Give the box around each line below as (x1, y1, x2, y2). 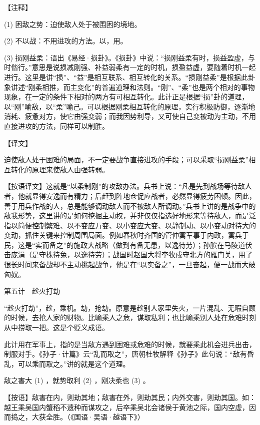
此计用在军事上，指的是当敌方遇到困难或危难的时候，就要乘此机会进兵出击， (4, 339, 256, 349)
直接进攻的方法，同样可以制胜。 (4, 120, 109, 131)
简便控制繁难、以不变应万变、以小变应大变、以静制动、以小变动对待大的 (17, 220, 256, 230)
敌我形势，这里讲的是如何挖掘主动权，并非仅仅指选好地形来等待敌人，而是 (4, 210, 249, 221)
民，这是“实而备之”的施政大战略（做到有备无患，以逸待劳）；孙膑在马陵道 (4, 239, 245, 250)
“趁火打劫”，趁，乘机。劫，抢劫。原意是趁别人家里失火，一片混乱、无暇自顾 (4, 302, 256, 313)
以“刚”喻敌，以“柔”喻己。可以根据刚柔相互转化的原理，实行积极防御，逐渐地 (4, 101, 255, 111)
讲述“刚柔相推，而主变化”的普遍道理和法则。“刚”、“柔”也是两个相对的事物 (10, 81, 255, 92)
